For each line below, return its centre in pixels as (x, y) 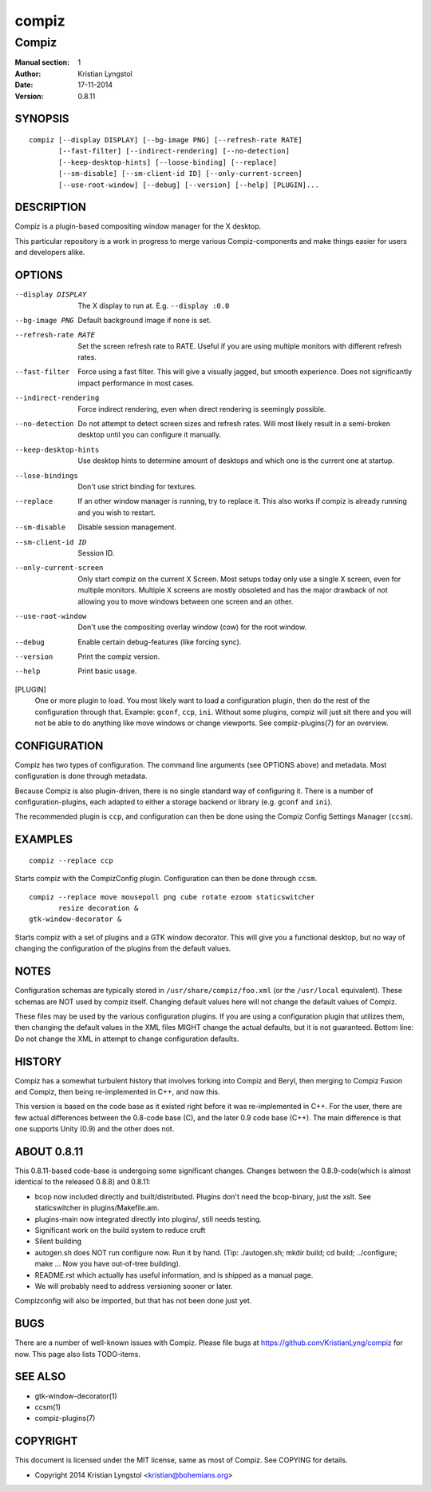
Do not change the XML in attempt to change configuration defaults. (127, 1039)
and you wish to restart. (117, 513)
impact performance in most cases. (136, 383)
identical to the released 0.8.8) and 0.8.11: (83, 1182)
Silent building (58, 1241)
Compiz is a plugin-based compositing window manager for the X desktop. (138, 226)
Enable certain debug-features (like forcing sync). (160, 642)
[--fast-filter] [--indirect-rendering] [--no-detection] (174, 151)
